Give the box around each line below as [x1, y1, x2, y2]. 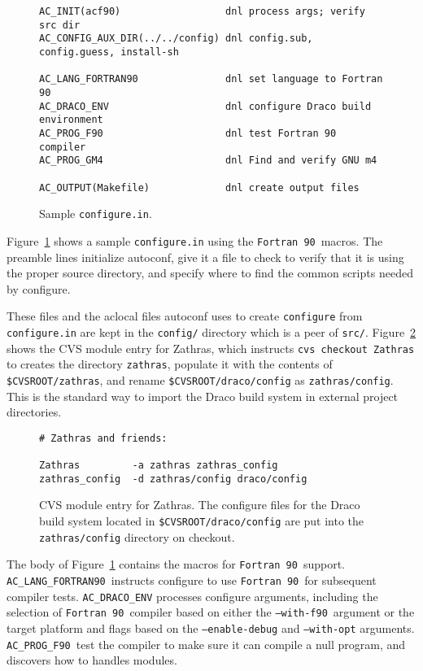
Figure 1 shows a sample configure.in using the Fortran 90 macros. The [7, 232, 383, 249]
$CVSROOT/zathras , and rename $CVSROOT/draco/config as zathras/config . [7, 371, 394, 388]
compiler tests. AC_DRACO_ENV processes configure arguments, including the [7, 587, 378, 604]
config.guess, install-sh [39, 46, 179, 58]
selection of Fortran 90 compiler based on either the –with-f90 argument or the [7, 603, 415, 621]
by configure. [7, 280, 71, 297]
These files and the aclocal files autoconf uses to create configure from [7, 307, 363, 325]
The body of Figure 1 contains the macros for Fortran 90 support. [7, 556, 345, 573]
